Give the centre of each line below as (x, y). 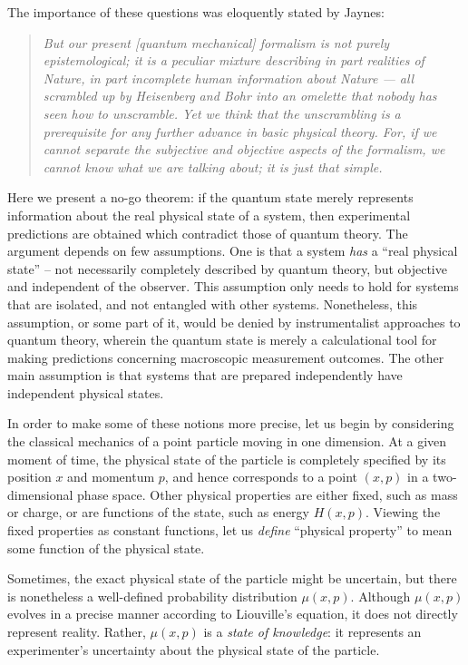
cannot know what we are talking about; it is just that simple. (213, 166)
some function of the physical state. (106, 548)
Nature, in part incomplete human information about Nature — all (229, 78)
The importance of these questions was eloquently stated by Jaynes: (196, 12)
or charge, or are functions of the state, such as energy (158, 512)
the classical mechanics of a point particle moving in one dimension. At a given (227, 441)
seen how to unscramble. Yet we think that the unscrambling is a (222, 113)
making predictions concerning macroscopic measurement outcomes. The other (226, 357)
